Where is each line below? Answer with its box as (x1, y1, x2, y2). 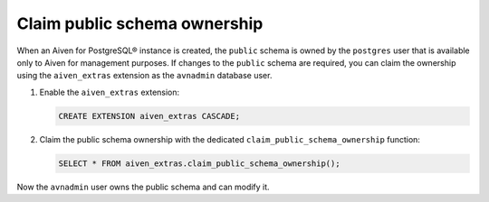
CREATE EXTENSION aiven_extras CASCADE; (58, 111, 240, 121)
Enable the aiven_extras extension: (39, 87, 180, 97)
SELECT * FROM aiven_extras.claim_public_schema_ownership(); (58, 158, 340, 169)
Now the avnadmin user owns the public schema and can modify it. (16, 181, 271, 192)
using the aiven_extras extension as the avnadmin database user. (16, 70, 273, 81)
